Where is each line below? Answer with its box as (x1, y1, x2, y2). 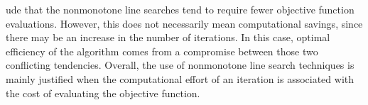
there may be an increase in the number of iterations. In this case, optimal (6, 30, 330, 45)
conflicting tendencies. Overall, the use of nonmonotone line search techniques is (6, 57, 355, 72)
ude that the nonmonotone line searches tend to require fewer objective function (6, 2, 355, 16)
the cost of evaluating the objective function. (6, 85, 200, 100)
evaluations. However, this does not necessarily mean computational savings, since (6, 16, 363, 31)
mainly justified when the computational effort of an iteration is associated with (6, 71, 355, 86)
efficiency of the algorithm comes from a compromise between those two (6, 43, 318, 58)
